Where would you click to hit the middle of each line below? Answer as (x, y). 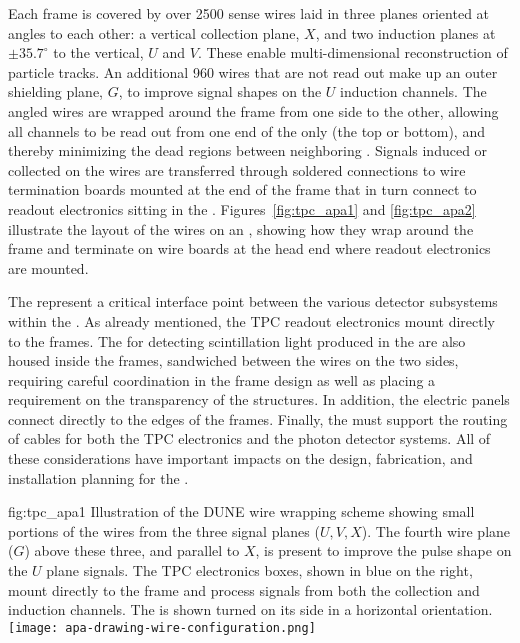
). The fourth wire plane (436, 530)
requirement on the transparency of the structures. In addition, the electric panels (259, 399)
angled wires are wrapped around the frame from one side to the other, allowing (253, 110)
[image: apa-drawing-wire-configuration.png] (162, 627)
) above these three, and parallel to (132, 550)
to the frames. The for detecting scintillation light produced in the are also (237, 340)
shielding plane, (55, 91)
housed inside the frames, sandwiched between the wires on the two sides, (233, 360)
